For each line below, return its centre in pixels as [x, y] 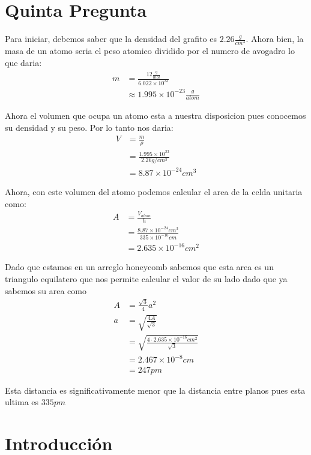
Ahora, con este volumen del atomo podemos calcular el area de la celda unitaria [154, 191]
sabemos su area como [46, 290]
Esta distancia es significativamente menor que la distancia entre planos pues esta [155, 390]
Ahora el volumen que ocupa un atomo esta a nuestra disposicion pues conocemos [155, 116]
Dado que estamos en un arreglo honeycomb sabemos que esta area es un [139, 267]
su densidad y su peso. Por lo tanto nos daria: [89, 128]
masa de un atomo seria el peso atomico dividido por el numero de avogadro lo [150, 51]
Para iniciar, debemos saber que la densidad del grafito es [111, 39]
